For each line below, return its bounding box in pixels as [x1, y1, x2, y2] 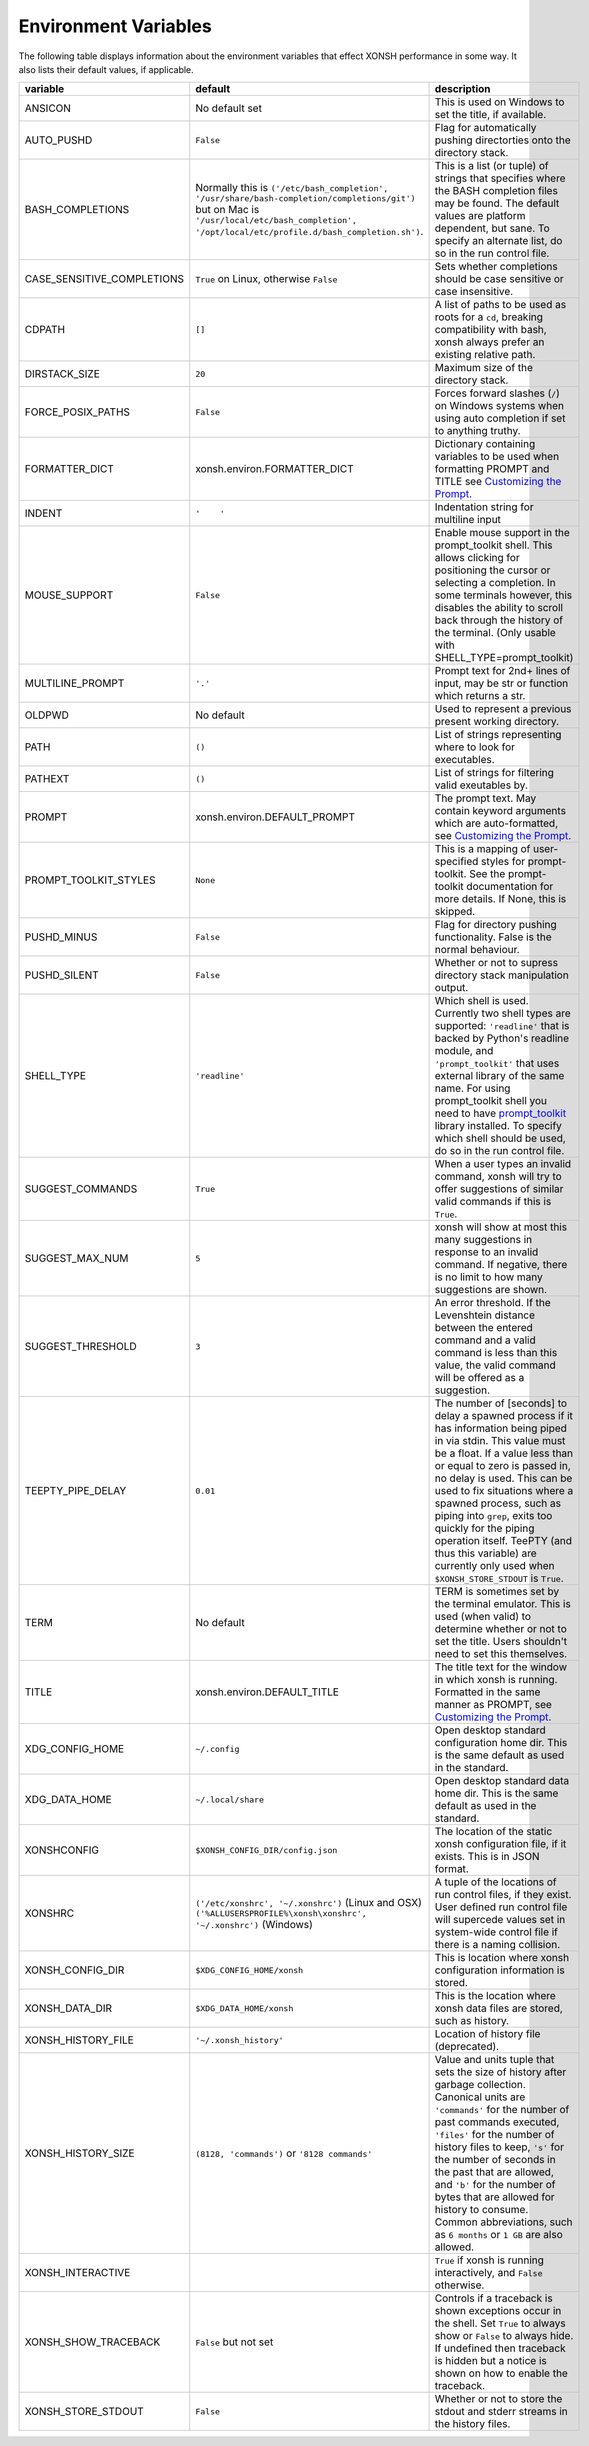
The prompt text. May [434, 791, 537, 805]
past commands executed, [434, 2115, 560, 2129]
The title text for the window [434, 1660, 567, 1674]
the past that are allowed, [434, 2165, 554, 2179]
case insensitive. [434, 285, 514, 299]
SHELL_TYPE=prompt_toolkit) [434, 651, 574, 665]
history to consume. [434, 2203, 529, 2217]
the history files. [434, 2417, 511, 2431]
